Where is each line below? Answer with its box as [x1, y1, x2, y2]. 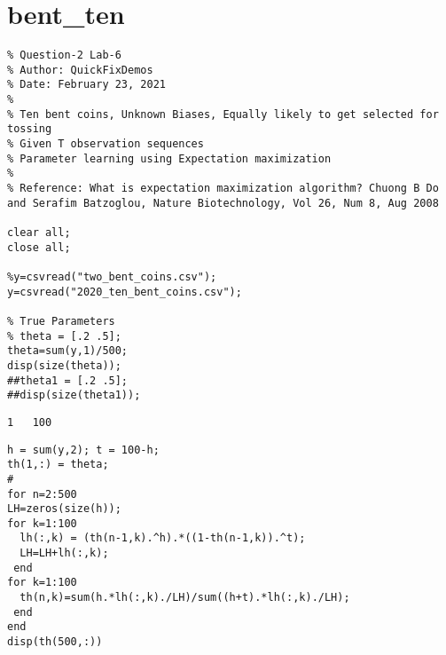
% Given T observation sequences [7, 138, 204, 151]
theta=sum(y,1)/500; [7, 344, 129, 358]
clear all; [7, 226, 71, 239]
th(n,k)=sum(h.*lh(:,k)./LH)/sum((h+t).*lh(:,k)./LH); [20, 591, 350, 604]
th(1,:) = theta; [7, 458, 109, 471]
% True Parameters [7, 314, 115, 327]
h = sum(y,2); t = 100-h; [7, 443, 160, 456]
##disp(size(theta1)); [7, 389, 141, 402]
